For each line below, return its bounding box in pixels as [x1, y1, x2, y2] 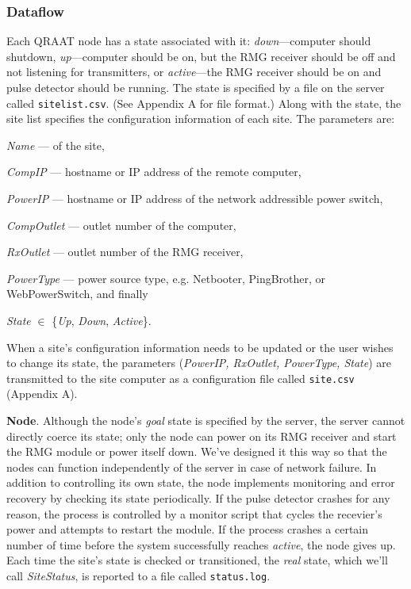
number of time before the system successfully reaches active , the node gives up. [6, 536, 396, 553]
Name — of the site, [6, 136, 105, 153]
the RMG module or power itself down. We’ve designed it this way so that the [6, 443, 387, 460]
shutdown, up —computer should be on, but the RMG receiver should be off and [6, 48, 396, 64]
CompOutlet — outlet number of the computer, [6, 216, 236, 233]
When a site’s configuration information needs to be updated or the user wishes [6, 338, 394, 355]
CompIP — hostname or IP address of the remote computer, [6, 163, 302, 180]
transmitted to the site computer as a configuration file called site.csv [6, 369, 355, 386]
